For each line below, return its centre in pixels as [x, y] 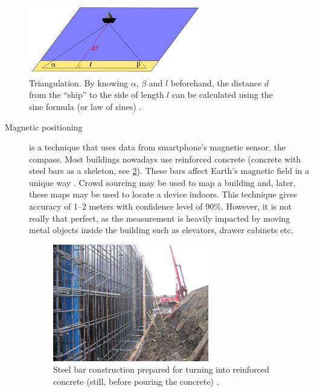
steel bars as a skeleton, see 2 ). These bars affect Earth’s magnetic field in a [169, 171]
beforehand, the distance [216, 82]
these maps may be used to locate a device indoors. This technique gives [163, 194]
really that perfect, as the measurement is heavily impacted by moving [160, 218]
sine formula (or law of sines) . [85, 106]
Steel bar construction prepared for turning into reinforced [161, 369]
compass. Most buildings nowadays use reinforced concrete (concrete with [165, 159]
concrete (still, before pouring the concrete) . [136, 381]
